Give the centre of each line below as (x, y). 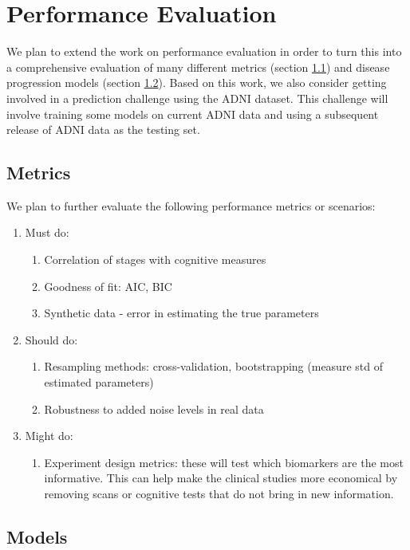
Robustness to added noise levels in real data (154, 409)
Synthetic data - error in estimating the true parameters (181, 313)
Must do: (47, 232)
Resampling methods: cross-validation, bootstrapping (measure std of (213, 366)
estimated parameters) (99, 382)
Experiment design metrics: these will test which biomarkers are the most (224, 462)
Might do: (49, 436)
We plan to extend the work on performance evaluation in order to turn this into (204, 51)
